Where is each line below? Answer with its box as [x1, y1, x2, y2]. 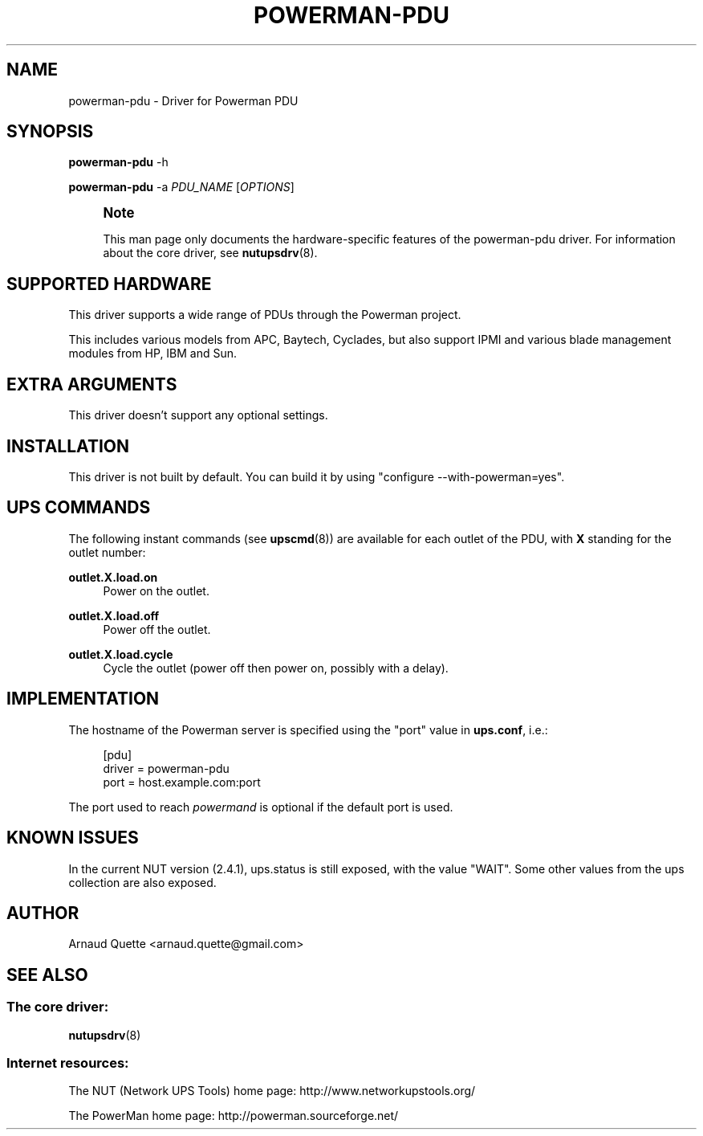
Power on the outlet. [103, 583, 209, 598]
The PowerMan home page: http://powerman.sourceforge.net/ [68, 1109, 399, 1123]
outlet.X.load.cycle [68, 647, 173, 661]
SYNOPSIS [6, 121, 94, 142]
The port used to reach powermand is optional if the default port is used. [68, 799, 453, 814]
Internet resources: [6, 1054, 129, 1071]
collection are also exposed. [68, 875, 217, 889]
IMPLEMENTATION [6, 689, 160, 709]
